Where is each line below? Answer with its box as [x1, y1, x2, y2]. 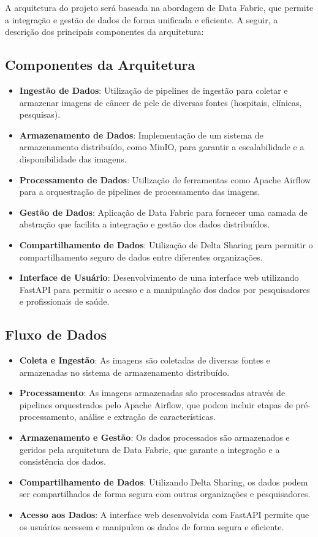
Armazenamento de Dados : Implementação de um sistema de [19, 128, 263, 141]
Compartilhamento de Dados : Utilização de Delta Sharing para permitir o [19, 238, 313, 251]
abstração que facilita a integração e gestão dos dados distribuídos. [19, 218, 270, 230]
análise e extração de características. [79, 410, 216, 423]
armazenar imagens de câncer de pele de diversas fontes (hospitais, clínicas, [19, 96, 302, 109]
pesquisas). [19, 108, 61, 121]
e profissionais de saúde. [19, 295, 110, 308]
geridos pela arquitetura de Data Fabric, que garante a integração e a [19, 443, 280, 455]
